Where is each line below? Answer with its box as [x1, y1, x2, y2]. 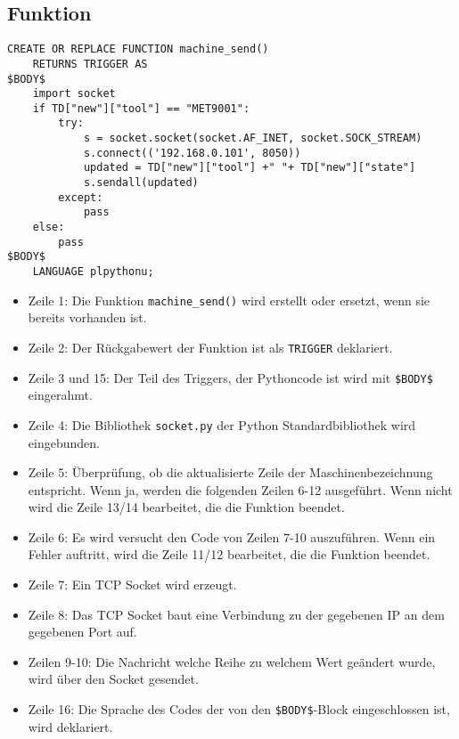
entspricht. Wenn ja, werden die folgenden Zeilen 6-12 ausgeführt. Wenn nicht [28, 480, 453, 499]
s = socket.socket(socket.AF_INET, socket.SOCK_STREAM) [83, 132, 422, 145]
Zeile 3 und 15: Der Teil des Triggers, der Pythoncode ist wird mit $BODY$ [28, 368, 433, 386]
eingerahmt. [28, 386, 93, 404]
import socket [32, 87, 116, 101]
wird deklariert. [28, 717, 113, 735]
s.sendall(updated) [83, 176, 199, 190]
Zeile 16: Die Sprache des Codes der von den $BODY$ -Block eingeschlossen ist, [28, 700, 450, 719]
